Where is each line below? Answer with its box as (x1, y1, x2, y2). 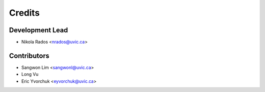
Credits (9, 7, 40, 18)
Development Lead (9, 26, 68, 34)
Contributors (9, 51, 50, 60)
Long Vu (21, 71, 39, 77)
